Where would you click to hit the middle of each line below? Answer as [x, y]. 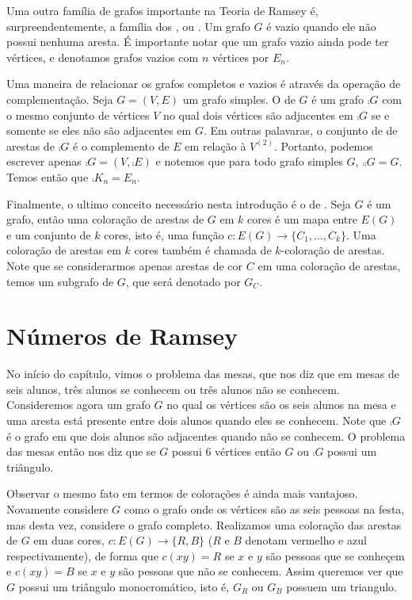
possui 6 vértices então [226, 451]
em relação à [216, 145]
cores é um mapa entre [302, 219]
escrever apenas [44, 161]
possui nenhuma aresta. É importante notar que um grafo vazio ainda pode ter [198, 42]
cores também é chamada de [203, 250]
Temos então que [48, 176]
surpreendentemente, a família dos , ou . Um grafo [128, 26]
